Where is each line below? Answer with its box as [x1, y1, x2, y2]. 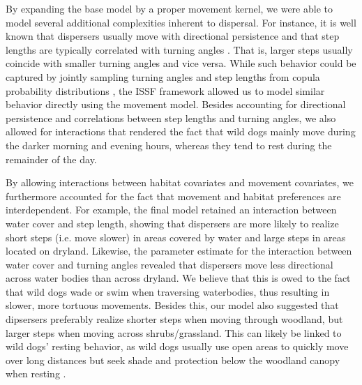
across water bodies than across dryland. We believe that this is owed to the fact [6, 271, 351, 285]
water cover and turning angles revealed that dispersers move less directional [6, 257, 333, 271]
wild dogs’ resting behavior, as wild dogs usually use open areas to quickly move [6, 339, 349, 354]
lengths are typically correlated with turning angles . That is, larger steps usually [6, 42, 353, 56]
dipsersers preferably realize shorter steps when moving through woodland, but [6, 312, 343, 326]
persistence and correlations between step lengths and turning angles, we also [6, 110, 336, 125]
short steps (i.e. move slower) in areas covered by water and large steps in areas [6, 229, 346, 244]
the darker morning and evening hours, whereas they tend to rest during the [6, 137, 332, 152]
